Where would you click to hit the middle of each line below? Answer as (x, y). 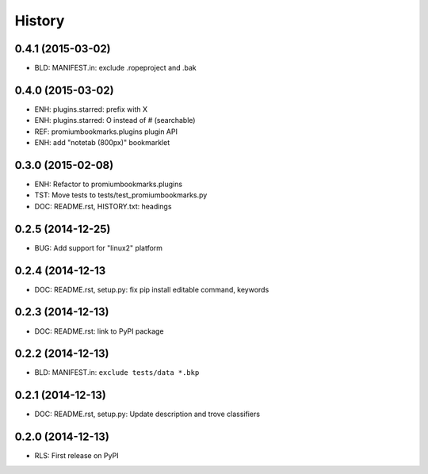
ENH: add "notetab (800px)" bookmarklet (102, 143)
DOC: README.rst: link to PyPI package (99, 331)
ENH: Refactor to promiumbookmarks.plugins (108, 184)
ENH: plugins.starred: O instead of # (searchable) (115, 120)
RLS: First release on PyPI (76, 456)
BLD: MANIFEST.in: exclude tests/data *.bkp (117, 373)
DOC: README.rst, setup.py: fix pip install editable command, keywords (152, 289)
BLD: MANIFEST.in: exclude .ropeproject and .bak (116, 68)
